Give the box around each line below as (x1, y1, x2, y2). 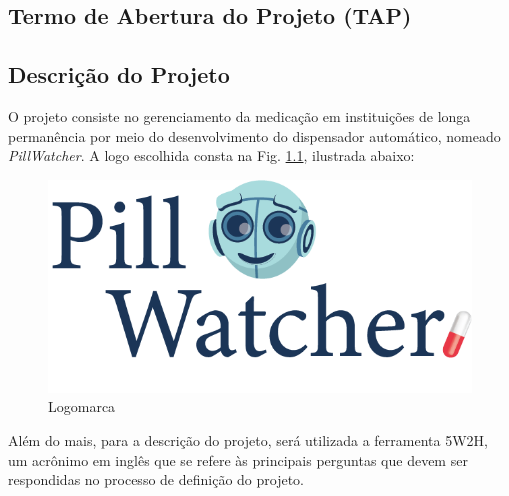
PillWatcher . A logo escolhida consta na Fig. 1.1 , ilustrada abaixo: (8, 145, 415, 166)
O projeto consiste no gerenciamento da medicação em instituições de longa (8, 105, 471, 126)
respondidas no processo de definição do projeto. (8, 469, 305, 490)
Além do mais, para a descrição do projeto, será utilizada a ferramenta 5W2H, (8, 429, 488, 450)
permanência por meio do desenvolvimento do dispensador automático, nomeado (8, 125, 501, 146)
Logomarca (48, 396, 116, 417)
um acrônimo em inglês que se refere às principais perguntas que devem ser (8, 449, 468, 470)
